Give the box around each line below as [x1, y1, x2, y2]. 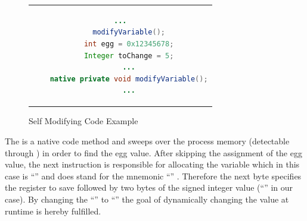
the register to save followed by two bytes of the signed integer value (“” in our [5, 181, 293, 194]
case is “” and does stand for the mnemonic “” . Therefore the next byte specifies [5, 169, 302, 182]
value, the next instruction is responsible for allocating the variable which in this [5, 158, 300, 171]
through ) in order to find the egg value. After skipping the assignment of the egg [5, 146, 302, 159]
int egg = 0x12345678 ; [83, 39, 174, 48]
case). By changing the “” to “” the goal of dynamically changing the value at [5, 192, 289, 205]
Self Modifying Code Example [29, 115, 138, 127]
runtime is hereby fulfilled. [5, 204, 101, 217]
